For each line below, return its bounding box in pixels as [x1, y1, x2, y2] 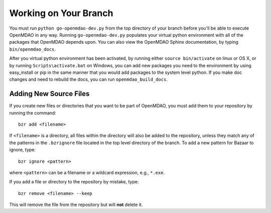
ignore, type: [9, 147, 36, 153]
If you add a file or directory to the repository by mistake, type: [9, 179, 139, 185]
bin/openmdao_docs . [9, 46, 56, 52]
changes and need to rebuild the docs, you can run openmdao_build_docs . [9, 76, 168, 82]
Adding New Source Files [9, 89, 90, 98]
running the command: [9, 110, 56, 116]
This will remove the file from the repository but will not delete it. [9, 201, 143, 208]
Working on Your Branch [9, 8, 113, 19]
